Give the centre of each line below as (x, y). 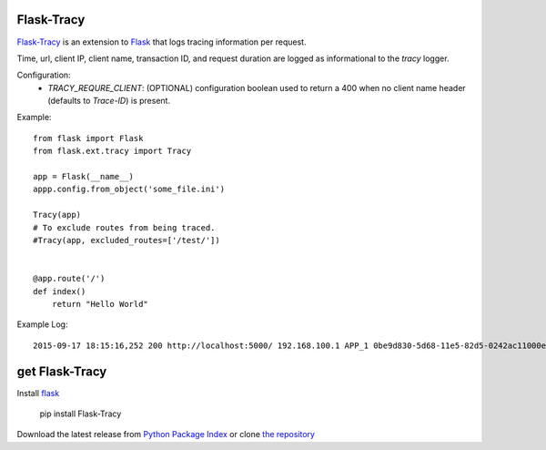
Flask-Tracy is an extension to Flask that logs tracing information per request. (162, 42)
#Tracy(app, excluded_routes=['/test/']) (126, 240)
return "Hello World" (100, 304)
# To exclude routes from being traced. (124, 227)
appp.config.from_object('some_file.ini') (129, 189)
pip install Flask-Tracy (81, 414)
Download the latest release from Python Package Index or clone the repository (166, 435)
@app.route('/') (69, 279)
